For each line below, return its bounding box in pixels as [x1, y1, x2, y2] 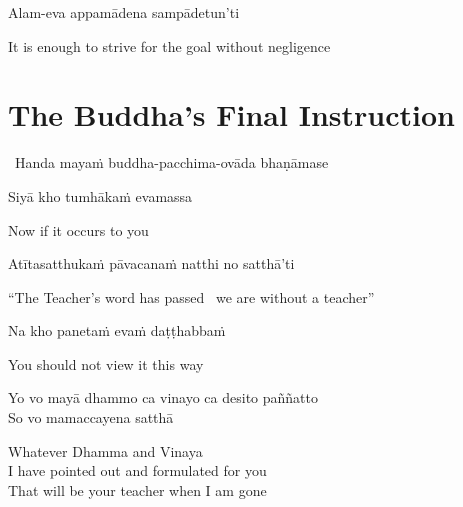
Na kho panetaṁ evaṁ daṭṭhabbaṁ [8, 320, 226, 341]
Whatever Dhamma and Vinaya [8, 440, 203, 461]
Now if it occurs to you [8, 219, 149, 240]
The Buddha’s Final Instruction [8, 94, 455, 135]
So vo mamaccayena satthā [8, 407, 174, 428]
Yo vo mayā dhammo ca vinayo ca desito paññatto [8, 387, 319, 408]
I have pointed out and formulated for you [8, 460, 267, 481]
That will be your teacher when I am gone [8, 479, 267, 500]
